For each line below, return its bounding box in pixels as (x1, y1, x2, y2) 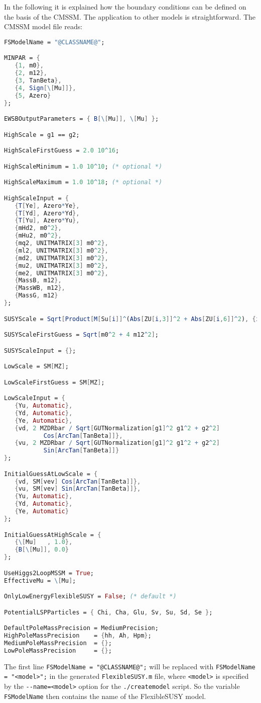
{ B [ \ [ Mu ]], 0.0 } (15, 546, 69, 554)
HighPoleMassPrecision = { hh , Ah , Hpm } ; (4, 632, 152, 639)
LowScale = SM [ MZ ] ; (4, 363, 69, 370)
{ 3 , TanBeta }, (15, 76, 62, 84)
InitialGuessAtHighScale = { (4, 531, 101, 538)
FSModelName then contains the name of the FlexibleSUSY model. (4, 690, 206, 701)
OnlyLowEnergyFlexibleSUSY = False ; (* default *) (4, 593, 177, 600)
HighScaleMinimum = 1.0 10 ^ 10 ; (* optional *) (4, 163, 163, 170)
